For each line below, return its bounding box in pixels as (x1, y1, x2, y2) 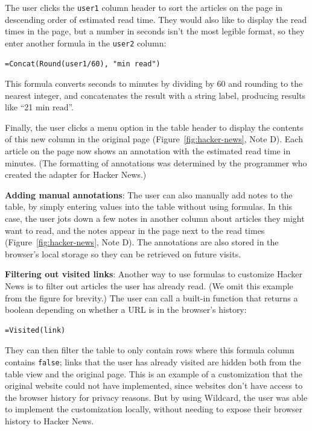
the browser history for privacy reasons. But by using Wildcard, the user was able (5, 391, 308, 403)
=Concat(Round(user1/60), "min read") (5, 59, 161, 68)
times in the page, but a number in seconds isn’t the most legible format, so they (5, 25, 305, 37)
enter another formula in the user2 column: (5, 36, 167, 49)
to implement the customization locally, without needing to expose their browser (5, 403, 303, 415)
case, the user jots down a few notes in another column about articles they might (5, 212, 305, 225)
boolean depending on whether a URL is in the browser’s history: (5, 303, 247, 316)
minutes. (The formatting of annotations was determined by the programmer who (5, 156, 307, 169)
